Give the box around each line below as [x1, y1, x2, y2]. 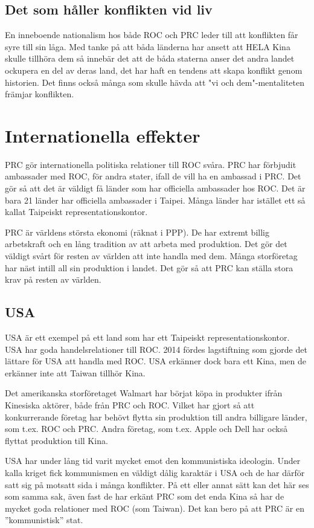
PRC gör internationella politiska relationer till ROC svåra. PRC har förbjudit [5, 158, 296, 170]
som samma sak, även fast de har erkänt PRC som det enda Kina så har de [5, 490, 284, 503]
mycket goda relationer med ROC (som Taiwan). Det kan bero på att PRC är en [5, 501, 305, 514]
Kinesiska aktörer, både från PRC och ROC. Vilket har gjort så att [5, 399, 255, 411]
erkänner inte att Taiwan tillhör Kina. [5, 366, 146, 379]
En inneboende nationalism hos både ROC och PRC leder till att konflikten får [5, 28, 298, 41]
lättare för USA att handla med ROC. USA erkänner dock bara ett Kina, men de [5, 355, 306, 367]
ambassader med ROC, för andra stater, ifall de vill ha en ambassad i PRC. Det [5, 170, 301, 182]
